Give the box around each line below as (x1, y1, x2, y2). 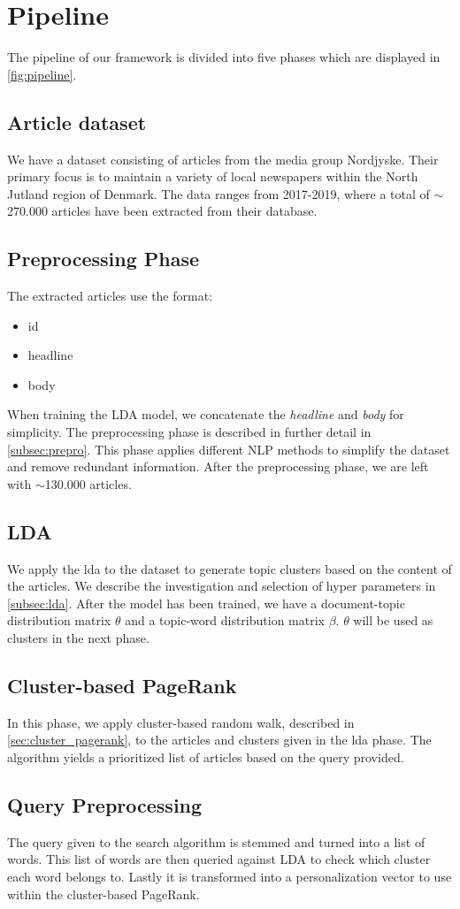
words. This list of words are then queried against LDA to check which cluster (7, 850, 431, 868)
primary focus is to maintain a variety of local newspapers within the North (7, 167, 418, 186)
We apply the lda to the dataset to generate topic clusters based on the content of (7, 559, 452, 577)
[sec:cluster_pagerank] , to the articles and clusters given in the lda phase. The (7, 730, 432, 749)
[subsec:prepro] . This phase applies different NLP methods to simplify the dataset (7, 439, 450, 458)
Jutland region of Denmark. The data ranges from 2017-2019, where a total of (7, 184, 430, 202)
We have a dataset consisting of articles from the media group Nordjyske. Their (7, 149, 439, 168)
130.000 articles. (44, 474, 132, 493)
